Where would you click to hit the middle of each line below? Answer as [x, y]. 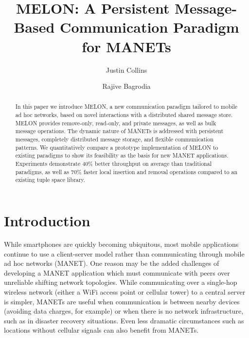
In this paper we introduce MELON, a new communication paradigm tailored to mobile [126, 107]
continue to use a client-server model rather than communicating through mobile [124, 253]
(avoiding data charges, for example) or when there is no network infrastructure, [124, 311]
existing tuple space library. [50, 180]
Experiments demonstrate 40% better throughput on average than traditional [113, 164]
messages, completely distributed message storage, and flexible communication [114, 139]
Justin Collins [126, 70]
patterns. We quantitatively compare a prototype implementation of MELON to [117, 147]
